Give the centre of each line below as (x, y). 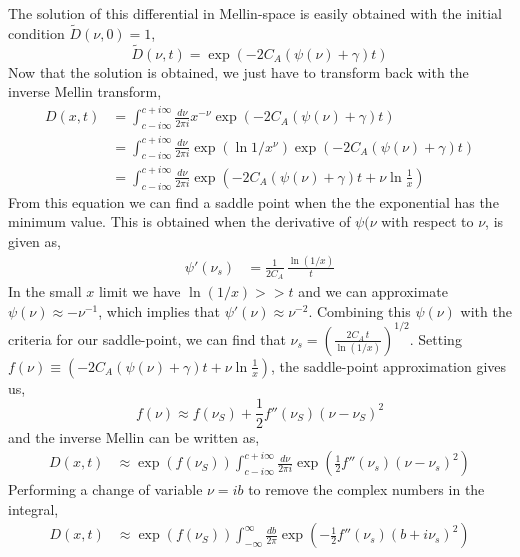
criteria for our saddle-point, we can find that (147, 338)
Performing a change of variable (105, 489)
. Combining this (359, 310)
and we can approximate (373, 291)
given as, (34, 240)
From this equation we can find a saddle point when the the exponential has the (253, 201)
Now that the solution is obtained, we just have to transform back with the (238, 71)
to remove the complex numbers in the (366, 489)
